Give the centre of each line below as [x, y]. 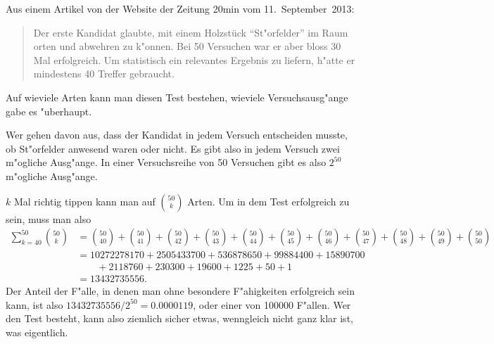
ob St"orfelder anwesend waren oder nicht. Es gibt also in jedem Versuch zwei [173, 148]
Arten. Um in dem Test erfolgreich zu [268, 201]
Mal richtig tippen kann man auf [84, 201]
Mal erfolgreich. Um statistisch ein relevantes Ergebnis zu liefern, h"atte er [194, 59]
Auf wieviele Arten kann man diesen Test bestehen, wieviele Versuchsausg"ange [177, 97]
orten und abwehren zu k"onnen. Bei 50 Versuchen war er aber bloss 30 [187, 46]
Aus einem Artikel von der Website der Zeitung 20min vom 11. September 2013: [180, 8]
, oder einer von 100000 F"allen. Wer [272, 304]
